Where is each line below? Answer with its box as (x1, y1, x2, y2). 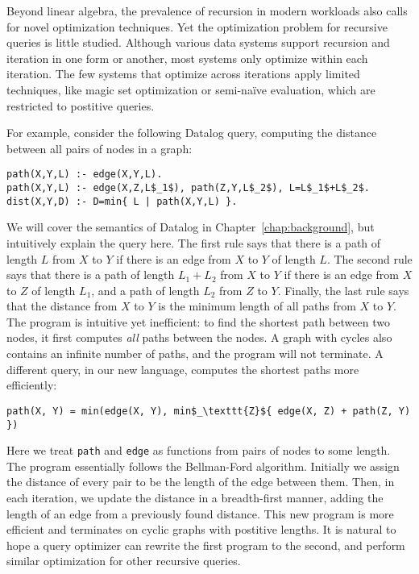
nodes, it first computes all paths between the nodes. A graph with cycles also (6, 329, 392, 346)
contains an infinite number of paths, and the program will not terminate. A (6, 345, 384, 362)
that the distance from (6, 297, 118, 314)
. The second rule (326, 250, 413, 267)
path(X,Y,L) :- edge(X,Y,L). (6, 168, 163, 181)
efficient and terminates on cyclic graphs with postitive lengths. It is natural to (6, 521, 396, 538)
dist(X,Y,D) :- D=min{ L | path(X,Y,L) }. (6, 195, 238, 207)
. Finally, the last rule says (277, 281, 409, 298)
